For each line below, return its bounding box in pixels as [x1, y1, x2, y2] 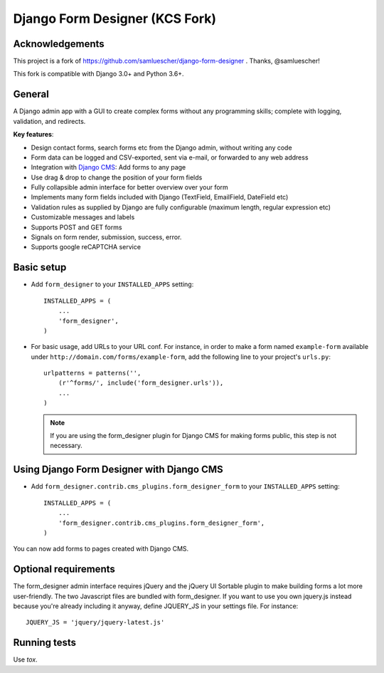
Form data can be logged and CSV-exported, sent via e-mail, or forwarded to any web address [31, 153, 309, 162]
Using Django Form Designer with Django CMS [13, 464, 223, 476]
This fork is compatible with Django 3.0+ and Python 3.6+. [13, 70, 184, 78]
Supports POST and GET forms [31, 223, 122, 231]
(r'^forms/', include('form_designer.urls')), [58, 379, 224, 387]
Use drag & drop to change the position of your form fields [31, 173, 203, 182]
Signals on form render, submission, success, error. [31, 233, 182, 241]
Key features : [13, 130, 54, 139]
